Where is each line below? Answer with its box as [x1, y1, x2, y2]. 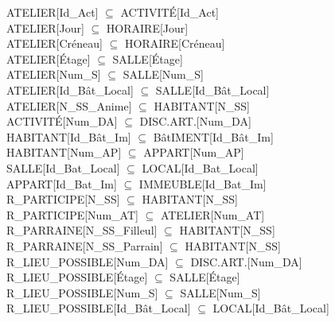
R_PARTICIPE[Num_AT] [6, 206, 138, 223]
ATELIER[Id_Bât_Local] [6, 81, 134, 98]
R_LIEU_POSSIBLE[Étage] [6, 269, 148, 285]
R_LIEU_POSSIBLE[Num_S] [6, 284, 158, 301]
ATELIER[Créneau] [6, 35, 103, 52]
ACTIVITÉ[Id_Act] [120, 4, 219, 20]
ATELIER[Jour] [6, 19, 84, 36]
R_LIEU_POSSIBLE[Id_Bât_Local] [6, 300, 191, 316]
